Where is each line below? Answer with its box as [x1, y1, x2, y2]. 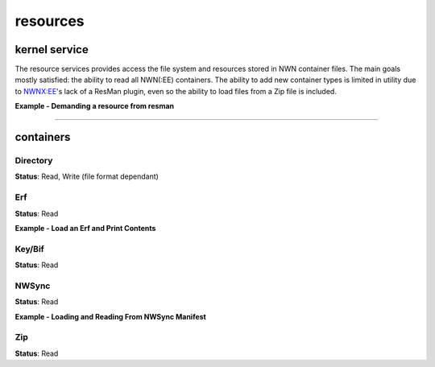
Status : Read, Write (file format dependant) [14, 171, 159, 181]
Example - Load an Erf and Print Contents [14, 223, 156, 233]
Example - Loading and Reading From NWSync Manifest [14, 311, 207, 321]
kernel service [14, 43, 89, 56]
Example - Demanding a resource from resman [14, 101, 175, 111]
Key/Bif [14, 243, 44, 254]
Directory [14, 155, 53, 167]
